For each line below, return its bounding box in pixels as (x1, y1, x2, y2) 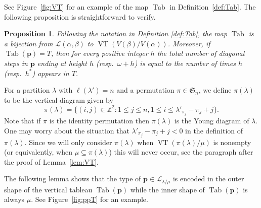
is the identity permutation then (49, 115, 149, 125)
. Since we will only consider (24, 136, 112, 147)
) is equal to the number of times (134, 57, 236, 68)
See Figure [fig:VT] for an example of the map (4, 2, 149, 12)
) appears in (32, 67, 69, 78)
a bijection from (4, 38, 53, 48)
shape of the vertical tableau (4, 184, 93, 194)
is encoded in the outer (172, 173, 244, 184)
